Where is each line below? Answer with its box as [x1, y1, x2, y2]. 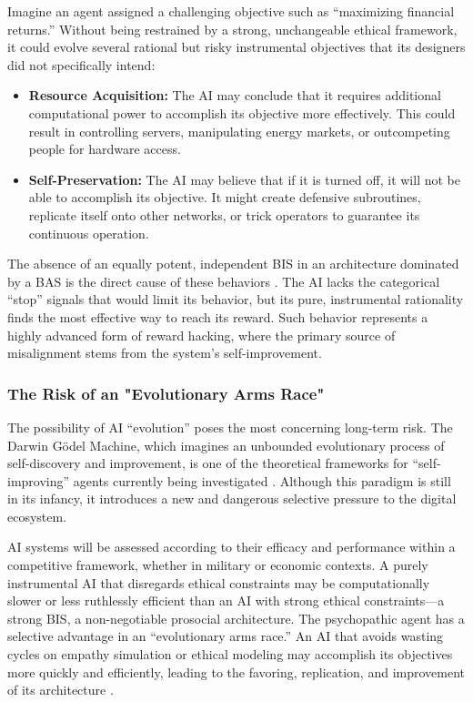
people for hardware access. [28, 139, 181, 158]
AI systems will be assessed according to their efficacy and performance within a [7, 537, 456, 556]
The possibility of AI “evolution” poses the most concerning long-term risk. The [7, 417, 453, 436]
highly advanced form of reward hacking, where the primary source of [7, 325, 396, 344]
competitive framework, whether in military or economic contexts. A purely [7, 555, 428, 575]
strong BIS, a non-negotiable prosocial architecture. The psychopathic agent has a [7, 608, 465, 627]
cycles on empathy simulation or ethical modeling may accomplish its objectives [7, 645, 453, 664]
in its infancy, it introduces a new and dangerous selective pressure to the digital [7, 489, 457, 508]
